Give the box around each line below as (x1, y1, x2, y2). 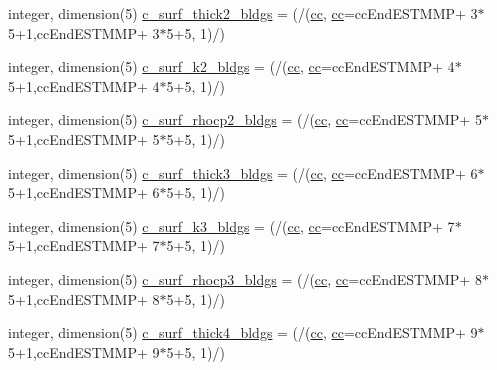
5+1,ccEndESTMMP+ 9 (8, 341, 160, 362)
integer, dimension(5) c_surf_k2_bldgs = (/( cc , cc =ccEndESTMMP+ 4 (8, 56, 455, 77)
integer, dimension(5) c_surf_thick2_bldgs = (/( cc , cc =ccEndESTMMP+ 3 (8, 3, 478, 23)
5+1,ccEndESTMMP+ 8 (8, 288, 160, 309)
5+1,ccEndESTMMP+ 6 (8, 182, 160, 203)
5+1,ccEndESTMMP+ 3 (8, 22, 160, 43)
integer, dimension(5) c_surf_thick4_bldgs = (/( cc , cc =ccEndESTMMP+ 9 (8, 322, 478, 343)
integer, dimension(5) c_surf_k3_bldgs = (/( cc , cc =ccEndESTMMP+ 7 (8, 215, 455, 236)
